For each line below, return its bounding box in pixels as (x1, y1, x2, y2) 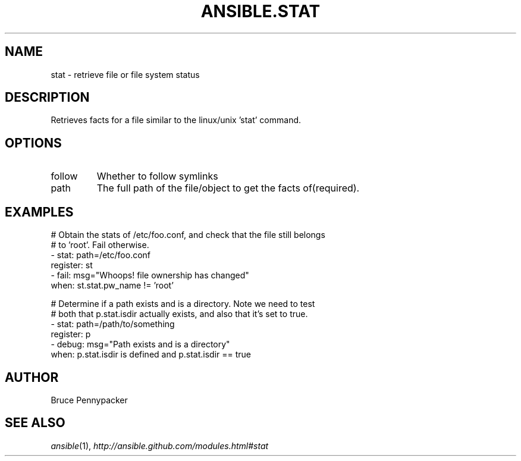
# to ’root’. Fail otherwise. (51, 240, 149, 250)
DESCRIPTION (5, 90, 90, 105)
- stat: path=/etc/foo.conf (51, 250, 151, 261)
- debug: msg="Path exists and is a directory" (51, 339, 230, 350)
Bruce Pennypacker (51, 394, 128, 405)
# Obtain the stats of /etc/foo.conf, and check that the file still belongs (51, 230, 325, 240)
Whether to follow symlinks (96, 170, 218, 183)
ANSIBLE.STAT (200, 1, 321, 21)
